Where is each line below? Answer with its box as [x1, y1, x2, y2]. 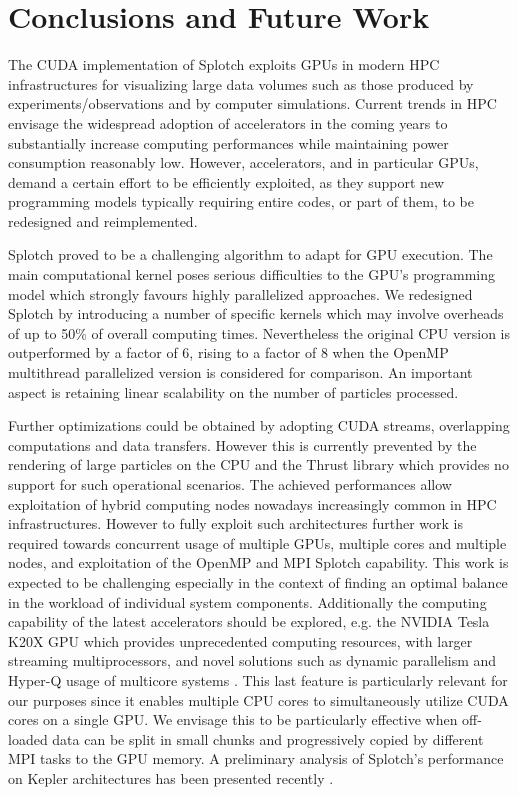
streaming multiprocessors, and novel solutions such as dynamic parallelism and [8, 650, 497, 671]
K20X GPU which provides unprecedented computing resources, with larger [8, 630, 473, 651]
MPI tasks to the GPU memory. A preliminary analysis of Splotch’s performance [8, 748, 504, 769]
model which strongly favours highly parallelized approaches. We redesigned [8, 283, 473, 304]
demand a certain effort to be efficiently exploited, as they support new [8, 171, 445, 192]
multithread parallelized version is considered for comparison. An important [8, 362, 473, 383]
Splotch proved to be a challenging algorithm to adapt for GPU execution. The [8, 244, 493, 265]
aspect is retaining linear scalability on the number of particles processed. [8, 381, 459, 402]
